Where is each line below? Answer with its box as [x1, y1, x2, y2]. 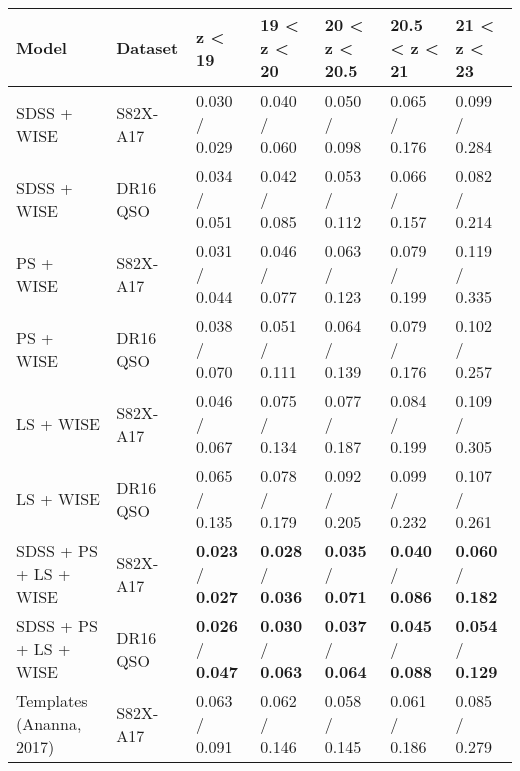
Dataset [116, 36, 179, 59]
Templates [16, 689, 88, 712]
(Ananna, [16, 712, 82, 735]
